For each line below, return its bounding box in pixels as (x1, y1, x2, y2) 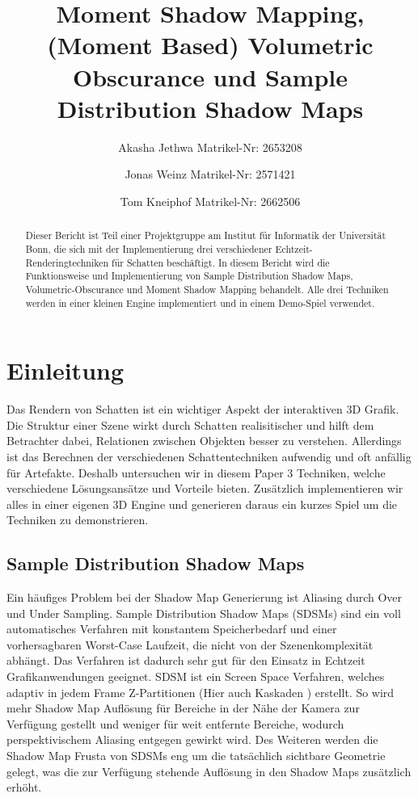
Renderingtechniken (25, 255, 109, 269)
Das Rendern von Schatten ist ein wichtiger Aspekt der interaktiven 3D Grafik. (6, 401, 399, 418)
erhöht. (6, 779, 42, 796)
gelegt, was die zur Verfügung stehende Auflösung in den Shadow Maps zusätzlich (6, 762, 412, 779)
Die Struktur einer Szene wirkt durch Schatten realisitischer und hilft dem (6, 416, 374, 433)
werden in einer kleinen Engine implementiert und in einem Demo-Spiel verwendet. (25, 296, 375, 309)
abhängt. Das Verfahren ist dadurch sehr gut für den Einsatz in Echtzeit (6, 652, 365, 669)
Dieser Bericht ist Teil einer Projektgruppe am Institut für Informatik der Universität (25, 229, 386, 242)
